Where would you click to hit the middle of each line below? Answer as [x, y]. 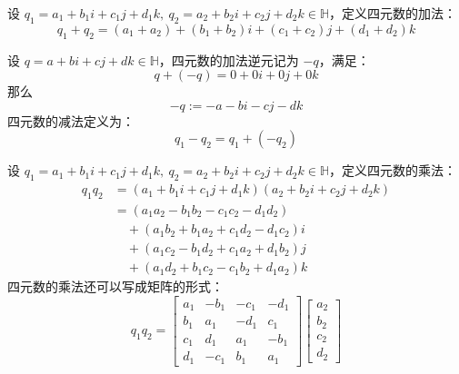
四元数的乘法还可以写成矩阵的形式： [115, 286]
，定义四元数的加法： [393, 13]
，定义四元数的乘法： [393, 170]
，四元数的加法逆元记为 [229, 59]
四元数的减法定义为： [71, 120]
